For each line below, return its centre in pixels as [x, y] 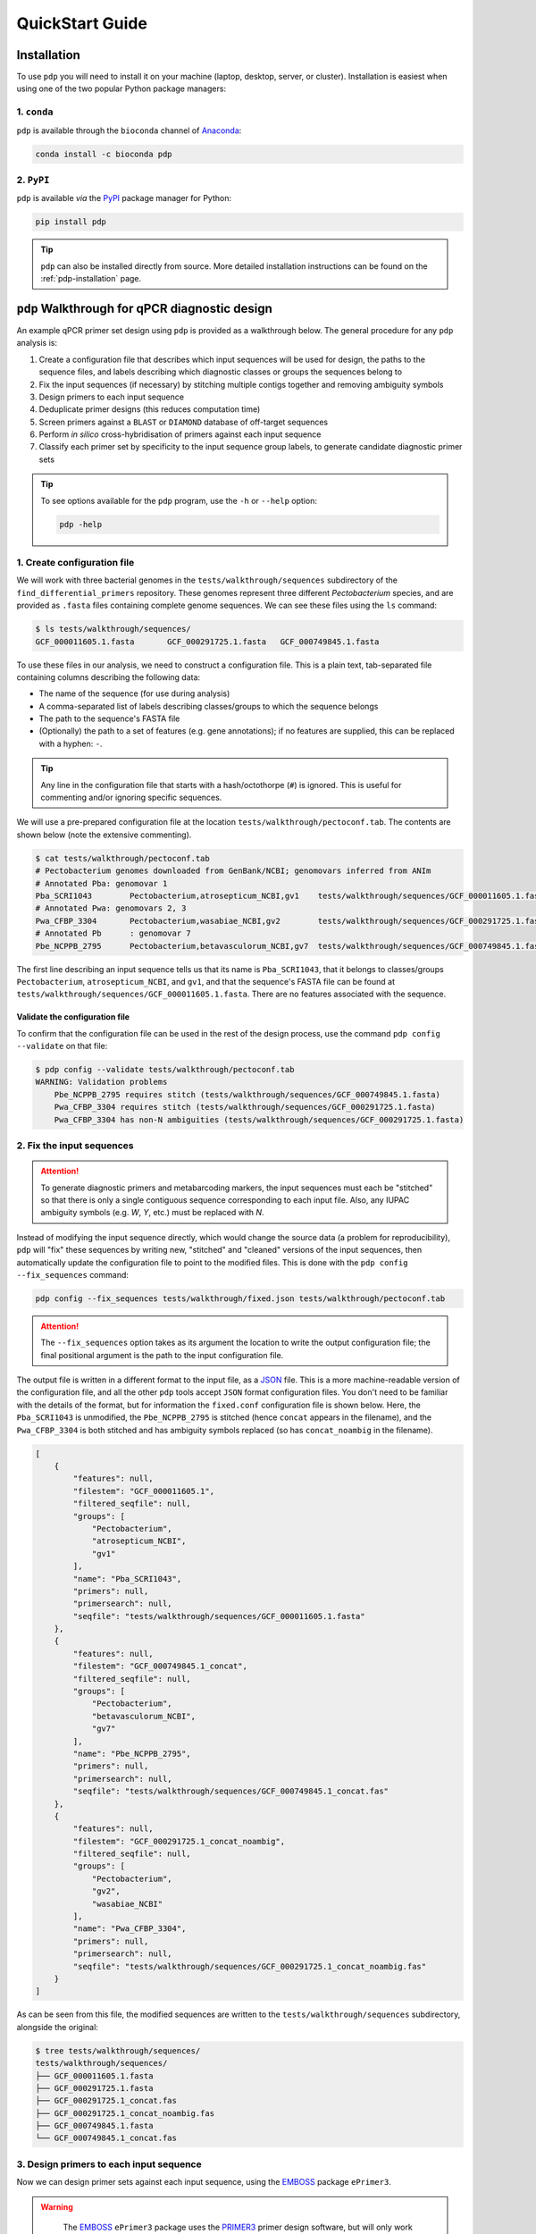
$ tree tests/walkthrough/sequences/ [118, 2050]
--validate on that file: [62, 1046]
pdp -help [81, 524]
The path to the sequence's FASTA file [109, 718]
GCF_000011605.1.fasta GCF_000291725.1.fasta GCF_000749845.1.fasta [207, 642]
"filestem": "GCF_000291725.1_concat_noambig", [179, 1841]
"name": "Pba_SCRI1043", [127, 1579]
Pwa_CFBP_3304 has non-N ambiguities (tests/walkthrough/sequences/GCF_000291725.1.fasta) [259, 1120]
